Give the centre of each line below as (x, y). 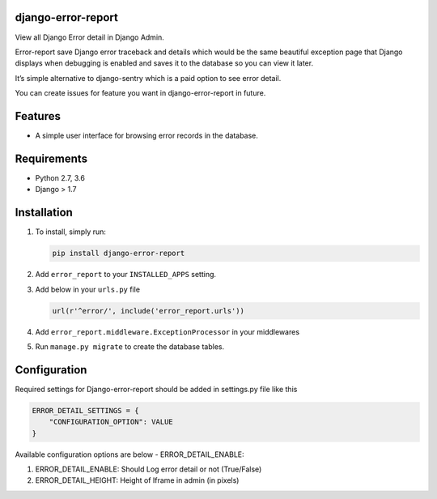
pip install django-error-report (119, 254)
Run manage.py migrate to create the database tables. (130, 346)
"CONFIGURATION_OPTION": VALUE (111, 422)
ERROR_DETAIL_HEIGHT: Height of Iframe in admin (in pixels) (137, 480)
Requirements (51, 158)
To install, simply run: (71, 232)
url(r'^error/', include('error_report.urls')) (148, 311)
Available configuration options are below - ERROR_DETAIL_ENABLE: (129, 454)
